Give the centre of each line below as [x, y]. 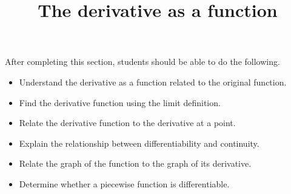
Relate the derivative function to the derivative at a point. [127, 123]
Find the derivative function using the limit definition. [120, 102]
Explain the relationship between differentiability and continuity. [139, 143]
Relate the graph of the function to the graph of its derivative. [135, 163]
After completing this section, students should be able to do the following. [142, 62]
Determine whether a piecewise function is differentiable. [124, 183]
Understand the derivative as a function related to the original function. [153, 82]
